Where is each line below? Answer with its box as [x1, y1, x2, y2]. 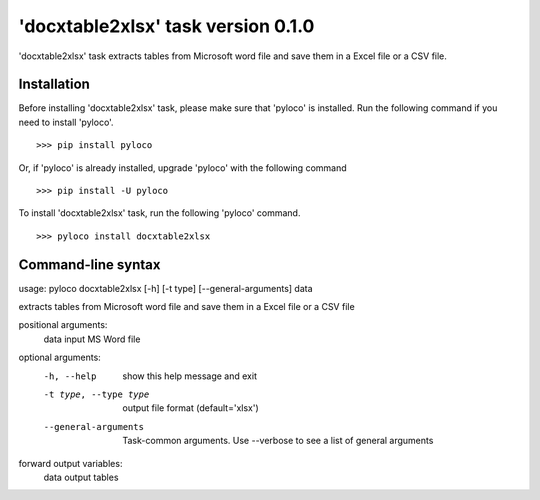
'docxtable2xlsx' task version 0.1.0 [18, 15, 315, 37]
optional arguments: [18, 351, 102, 364]
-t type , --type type [43, 389, 150, 400]
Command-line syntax [18, 256, 161, 273]
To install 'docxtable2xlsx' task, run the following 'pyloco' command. [18, 207, 301, 219]
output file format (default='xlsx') [122, 402, 259, 414]
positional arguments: [18, 319, 108, 331]
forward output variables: [18, 457, 123, 469]
